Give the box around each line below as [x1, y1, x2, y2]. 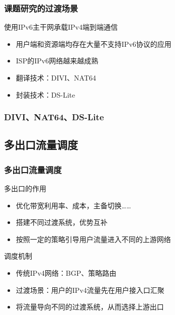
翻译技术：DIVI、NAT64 [16, 72, 97, 83]
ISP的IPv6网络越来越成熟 [16, 55, 99, 66]
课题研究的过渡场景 [4, 2, 78, 14]
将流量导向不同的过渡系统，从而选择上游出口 [16, 301, 164, 312]
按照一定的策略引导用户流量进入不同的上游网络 [16, 233, 171, 244]
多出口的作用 [4, 183, 46, 194]
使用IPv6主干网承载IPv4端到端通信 [4, 22, 118, 32]
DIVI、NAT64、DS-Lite [4, 111, 104, 123]
